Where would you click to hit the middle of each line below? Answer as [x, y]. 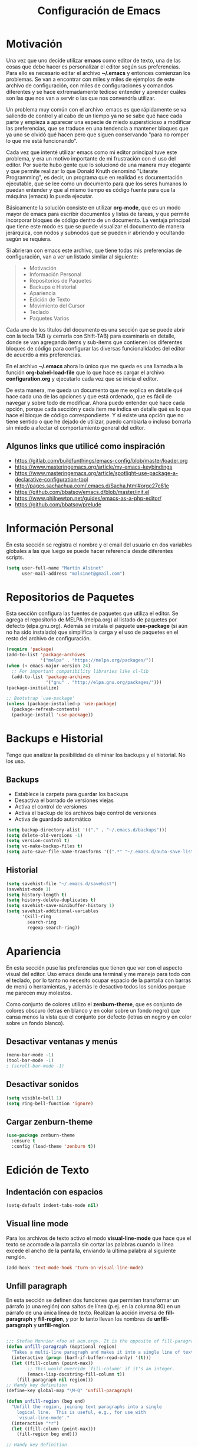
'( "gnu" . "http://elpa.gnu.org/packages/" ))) [104, 682]
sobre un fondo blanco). [35, 1023]
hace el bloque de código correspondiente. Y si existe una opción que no [95, 415]
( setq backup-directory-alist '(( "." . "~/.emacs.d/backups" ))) [87, 830]
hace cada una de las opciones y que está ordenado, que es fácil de [89, 396]
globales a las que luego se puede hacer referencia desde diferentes [90, 551]
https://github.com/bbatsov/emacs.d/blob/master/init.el [82, 492]
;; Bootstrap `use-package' [41, 698]
